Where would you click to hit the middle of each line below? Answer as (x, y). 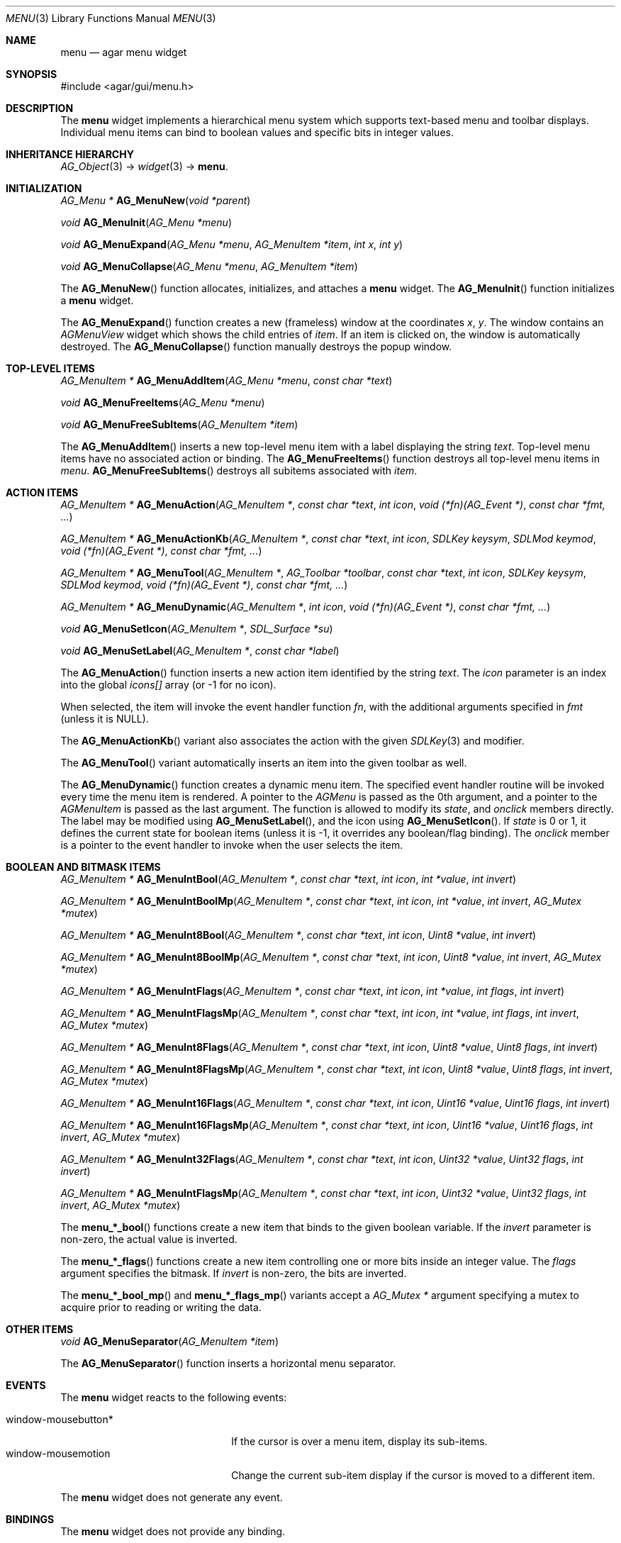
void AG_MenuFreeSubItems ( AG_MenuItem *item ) (179, 424)
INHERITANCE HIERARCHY (70, 154)
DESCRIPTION (40, 108)
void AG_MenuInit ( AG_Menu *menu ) (146, 222)
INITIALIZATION (44, 188)
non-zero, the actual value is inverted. (149, 1239)
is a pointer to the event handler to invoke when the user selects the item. (232, 845)
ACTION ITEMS (42, 492)
